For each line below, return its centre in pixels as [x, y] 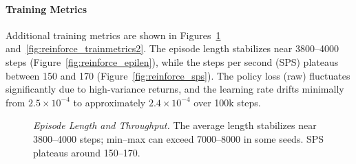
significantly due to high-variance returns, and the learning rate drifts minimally [175, 89]
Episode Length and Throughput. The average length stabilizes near [175, 125]
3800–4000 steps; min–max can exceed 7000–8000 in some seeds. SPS [179, 138]
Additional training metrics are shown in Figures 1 [113, 35]
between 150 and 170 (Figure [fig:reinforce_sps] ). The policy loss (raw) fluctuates [178, 75]
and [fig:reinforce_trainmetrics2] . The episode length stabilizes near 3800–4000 [172, 48]
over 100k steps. [227, 102]
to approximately [109, 102]
